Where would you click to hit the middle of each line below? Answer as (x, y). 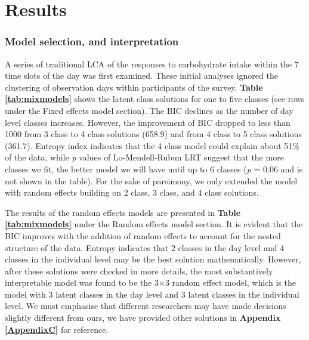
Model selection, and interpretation (92, 41)
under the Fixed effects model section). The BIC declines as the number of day (149, 110)
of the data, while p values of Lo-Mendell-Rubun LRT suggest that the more (144, 157)
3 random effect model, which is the (230, 282)
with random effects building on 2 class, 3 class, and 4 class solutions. (132, 192)
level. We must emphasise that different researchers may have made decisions (146, 306)
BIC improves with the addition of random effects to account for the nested (143, 235)
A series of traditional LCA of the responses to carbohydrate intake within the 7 (152, 64)
